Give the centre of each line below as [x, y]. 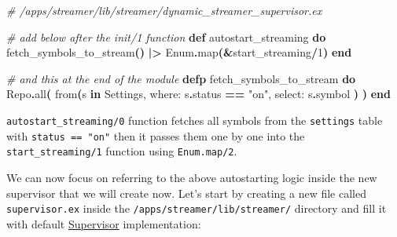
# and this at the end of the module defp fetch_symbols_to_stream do [181, 78]
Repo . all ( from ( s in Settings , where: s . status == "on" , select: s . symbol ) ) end [198, 94]
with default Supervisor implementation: [104, 223]
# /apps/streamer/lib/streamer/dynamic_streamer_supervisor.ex [164, 10]
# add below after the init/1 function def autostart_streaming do [166, 36]
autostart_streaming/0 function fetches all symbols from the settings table [195, 120]
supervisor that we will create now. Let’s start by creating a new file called [186, 193]
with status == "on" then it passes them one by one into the [156, 135]
